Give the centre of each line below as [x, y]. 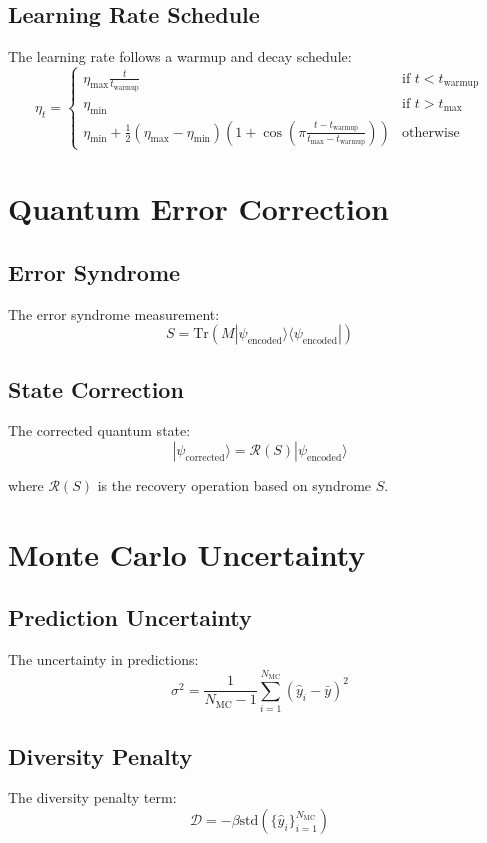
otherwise [431, 132]
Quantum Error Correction [198, 208]
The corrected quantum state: [99, 430]
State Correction [96, 388]
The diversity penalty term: [92, 797]
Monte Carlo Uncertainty [187, 553]
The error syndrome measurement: [114, 313]
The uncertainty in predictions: [103, 659]
